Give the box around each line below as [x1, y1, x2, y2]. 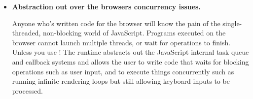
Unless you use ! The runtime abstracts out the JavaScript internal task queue [12, 47, 249, 57]
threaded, [12, 28, 41, 38]
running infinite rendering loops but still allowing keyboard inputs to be [12, 76, 230, 86]
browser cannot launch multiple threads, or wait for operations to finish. [12, 37, 231, 47]
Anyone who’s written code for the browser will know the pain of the [12, 18, 220, 28]
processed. [12, 85, 43, 96]
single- [222, 18, 242, 28]
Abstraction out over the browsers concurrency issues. [12, 1, 201, 11]
